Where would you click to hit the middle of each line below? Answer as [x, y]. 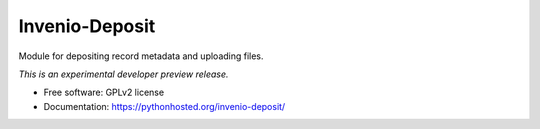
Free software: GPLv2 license [104, 92]
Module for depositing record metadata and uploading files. [141, 56]
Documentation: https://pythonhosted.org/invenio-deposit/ [164, 106]
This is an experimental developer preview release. [123, 74]
